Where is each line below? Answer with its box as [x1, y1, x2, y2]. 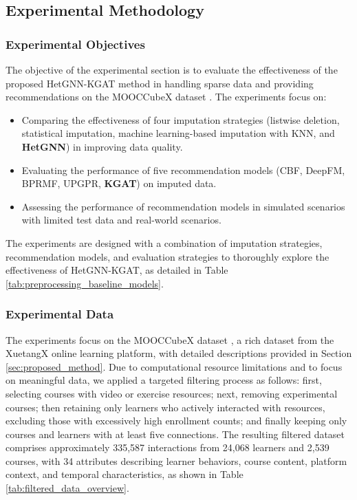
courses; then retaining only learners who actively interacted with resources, [6, 400, 325, 414]
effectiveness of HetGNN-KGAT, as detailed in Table [6, 263, 228, 277]
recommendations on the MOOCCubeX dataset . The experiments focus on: [6, 89, 327, 104]
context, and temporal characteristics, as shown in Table [6, 467, 244, 481]
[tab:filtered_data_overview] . [6, 481, 129, 495]
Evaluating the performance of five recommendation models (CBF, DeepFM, [21, 162, 345, 177]
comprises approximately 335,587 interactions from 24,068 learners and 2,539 [6, 440, 329, 455]
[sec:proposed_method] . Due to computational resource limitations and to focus [6, 359, 343, 373]
